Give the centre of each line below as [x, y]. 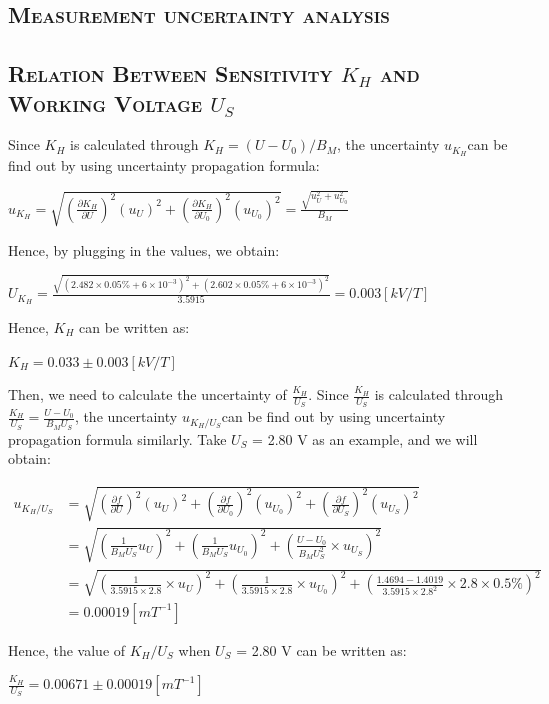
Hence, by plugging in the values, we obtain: [144, 249]
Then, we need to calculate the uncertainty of [147, 394]
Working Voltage [105, 102]
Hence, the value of [67, 649]
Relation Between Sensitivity [170, 73]
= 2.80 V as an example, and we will [365, 438]
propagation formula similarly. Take [117, 438]
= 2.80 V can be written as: [321, 649]
